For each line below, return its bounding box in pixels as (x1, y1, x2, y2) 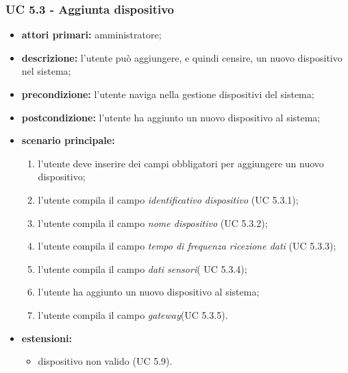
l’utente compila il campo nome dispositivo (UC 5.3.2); (38, 215, 268, 230)
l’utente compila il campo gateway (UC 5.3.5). (38, 307, 228, 322)
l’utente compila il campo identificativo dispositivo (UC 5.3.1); (38, 192, 299, 206)
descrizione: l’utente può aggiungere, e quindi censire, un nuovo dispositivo (21, 50, 343, 64)
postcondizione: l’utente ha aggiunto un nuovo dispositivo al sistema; (21, 110, 321, 124)
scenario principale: (21, 133, 115, 147)
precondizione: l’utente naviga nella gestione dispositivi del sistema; (21, 87, 314, 101)
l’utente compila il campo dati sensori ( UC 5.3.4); (38, 261, 247, 276)
